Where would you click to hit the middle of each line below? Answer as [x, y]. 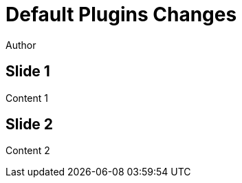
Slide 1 [28, 72]
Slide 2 [30, 125]
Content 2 [28, 151]
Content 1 [27, 98]
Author [21, 45]
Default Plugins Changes [121, 14]
